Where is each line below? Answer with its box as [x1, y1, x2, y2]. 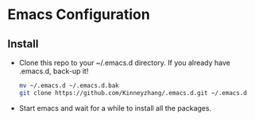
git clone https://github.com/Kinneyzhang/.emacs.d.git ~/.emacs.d [18, 89, 247, 96]
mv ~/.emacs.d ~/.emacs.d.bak [18, 81, 120, 89]
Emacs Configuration [7, 6, 150, 24]
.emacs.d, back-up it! [18, 66, 89, 76]
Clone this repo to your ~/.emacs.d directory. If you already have [18, 58, 231, 67]
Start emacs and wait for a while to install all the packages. [18, 103, 212, 112]
